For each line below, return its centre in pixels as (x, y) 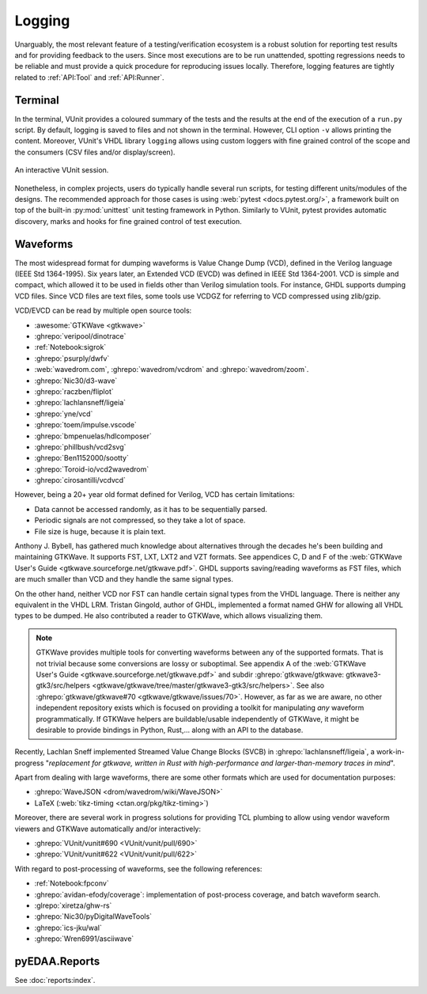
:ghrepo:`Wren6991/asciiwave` (84, 939)
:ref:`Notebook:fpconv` (72, 883)
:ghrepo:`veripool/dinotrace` (80, 336)
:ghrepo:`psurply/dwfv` (72, 358)
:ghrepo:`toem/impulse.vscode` (86, 425)
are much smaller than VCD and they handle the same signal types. (124, 579)
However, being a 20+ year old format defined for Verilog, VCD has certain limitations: (155, 495)
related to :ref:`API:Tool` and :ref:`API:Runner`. (90, 77)
